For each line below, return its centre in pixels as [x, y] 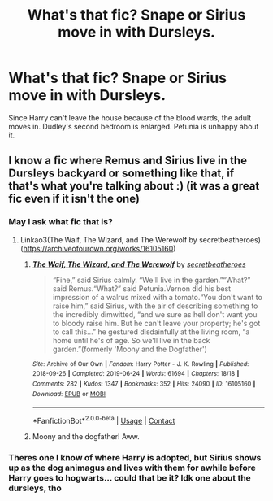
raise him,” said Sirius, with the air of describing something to [155, 306]
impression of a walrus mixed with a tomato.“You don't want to [157, 297]
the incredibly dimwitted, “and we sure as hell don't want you [155, 314]
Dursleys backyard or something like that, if [121, 174]
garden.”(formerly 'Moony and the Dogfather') [130, 349]
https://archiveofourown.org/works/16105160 [98, 248]
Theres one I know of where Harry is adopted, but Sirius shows [135, 457]
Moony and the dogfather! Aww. [86, 436]
